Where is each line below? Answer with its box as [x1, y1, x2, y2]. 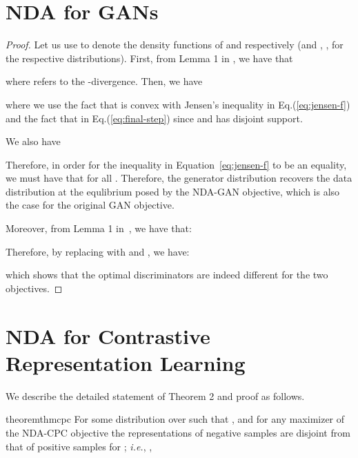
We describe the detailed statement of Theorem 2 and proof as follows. [6, 388, 305, 403]
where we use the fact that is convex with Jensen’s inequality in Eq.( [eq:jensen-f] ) [6, 97, 350, 111]
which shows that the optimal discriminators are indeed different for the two [6, 267, 328, 282]
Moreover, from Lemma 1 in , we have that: [6, 221, 192, 236]
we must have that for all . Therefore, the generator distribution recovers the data [6, 171, 352, 185]
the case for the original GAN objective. [6, 198, 175, 212]
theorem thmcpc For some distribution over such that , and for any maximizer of [6, 412, 345, 426]
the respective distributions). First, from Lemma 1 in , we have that [6, 50, 293, 65]
